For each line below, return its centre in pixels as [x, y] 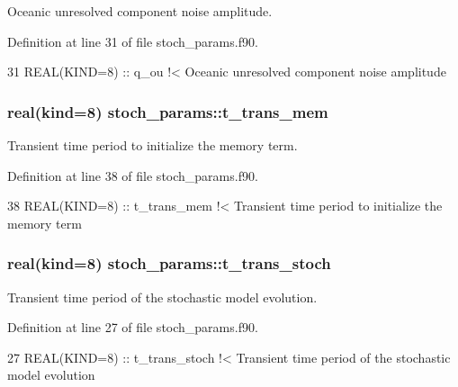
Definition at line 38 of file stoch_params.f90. [133, 175]
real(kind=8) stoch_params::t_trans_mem [168, 111]
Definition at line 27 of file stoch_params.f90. [133, 327]
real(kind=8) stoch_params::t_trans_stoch [169, 263]
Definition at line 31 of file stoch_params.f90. [133, 41]
